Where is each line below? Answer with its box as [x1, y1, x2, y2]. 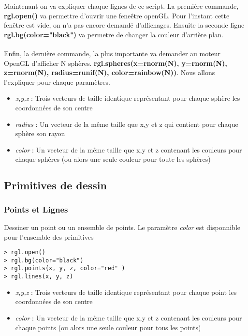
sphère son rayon [15, 128, 65, 138]
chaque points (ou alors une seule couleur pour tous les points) [15, 322, 201, 332]
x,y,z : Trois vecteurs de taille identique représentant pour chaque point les [15, 287, 237, 297]
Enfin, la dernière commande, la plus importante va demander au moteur [4, 48, 221, 58]
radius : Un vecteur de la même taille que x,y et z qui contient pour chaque [15, 119, 238, 129]
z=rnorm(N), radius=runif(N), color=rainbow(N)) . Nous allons [4, 67, 215, 77]
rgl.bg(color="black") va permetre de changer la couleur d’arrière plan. [4, 29, 223, 39]
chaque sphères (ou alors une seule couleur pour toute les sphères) [15, 154, 211, 164]
